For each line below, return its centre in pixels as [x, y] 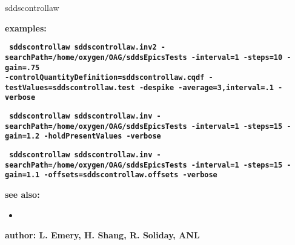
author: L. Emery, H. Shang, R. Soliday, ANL [102, 235]
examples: [26, 28]
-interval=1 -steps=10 [237, 57]
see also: [22, 194]
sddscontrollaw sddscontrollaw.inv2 [83, 47]
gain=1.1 [22, 175]
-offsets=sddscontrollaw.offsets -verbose [131, 175]
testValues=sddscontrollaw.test [70, 87]
